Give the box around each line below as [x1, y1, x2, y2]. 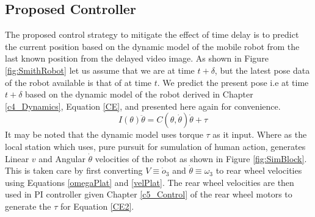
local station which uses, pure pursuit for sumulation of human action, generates [5, 140, 306, 152]
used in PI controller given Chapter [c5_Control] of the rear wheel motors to [5, 188, 292, 201]
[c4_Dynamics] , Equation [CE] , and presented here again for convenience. [5, 99, 281, 112]
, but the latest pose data [214, 63, 310, 76]
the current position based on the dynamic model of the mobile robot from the [5, 40, 300, 52]
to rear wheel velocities [215, 164, 302, 177]
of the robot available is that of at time [5, 76, 152, 88]
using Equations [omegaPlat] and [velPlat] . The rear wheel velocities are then [5, 176, 294, 188]
